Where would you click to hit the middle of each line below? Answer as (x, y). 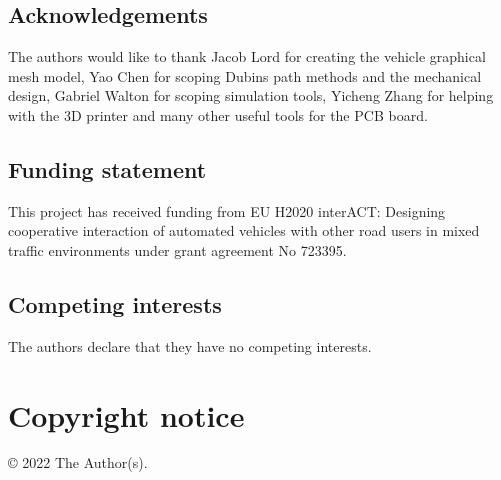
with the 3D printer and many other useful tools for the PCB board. (218, 114)
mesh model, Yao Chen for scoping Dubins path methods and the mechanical (245, 75)
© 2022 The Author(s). (78, 462)
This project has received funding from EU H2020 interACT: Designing (227, 210)
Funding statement (107, 168)
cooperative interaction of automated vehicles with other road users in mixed (244, 230)
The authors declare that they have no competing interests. (190, 345)
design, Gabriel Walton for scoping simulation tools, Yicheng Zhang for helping (251, 95)
